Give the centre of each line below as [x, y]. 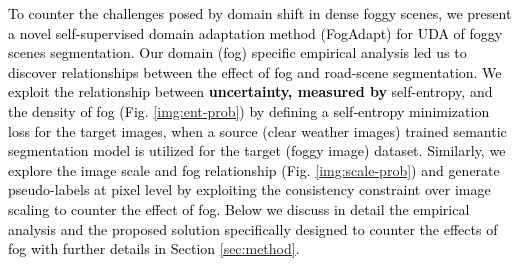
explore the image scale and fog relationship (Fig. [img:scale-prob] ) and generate [254, 169]
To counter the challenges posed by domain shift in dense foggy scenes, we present [260, 13]
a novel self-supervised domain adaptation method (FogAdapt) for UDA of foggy [255, 32]
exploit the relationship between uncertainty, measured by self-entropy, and [250, 91]
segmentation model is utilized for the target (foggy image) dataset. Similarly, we [257, 150]
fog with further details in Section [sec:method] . [154, 248]
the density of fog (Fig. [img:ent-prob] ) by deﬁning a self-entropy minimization [249, 110]
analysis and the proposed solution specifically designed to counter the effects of [253, 228]
